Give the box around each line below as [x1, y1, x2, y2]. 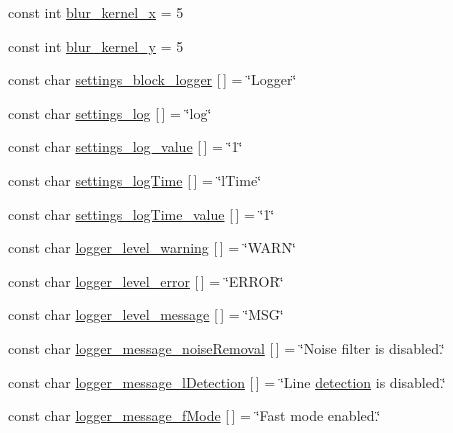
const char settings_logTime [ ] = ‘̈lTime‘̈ [8, 169, 262, 190]
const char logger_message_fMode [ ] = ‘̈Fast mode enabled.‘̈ [8, 405, 381, 426]
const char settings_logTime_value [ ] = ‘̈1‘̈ [8, 203, 275, 224]
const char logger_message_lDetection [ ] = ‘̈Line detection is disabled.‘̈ [8, 371, 446, 392]
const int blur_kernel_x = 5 [8, 2, 184, 22]
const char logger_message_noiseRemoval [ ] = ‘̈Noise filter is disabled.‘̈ [8, 337, 445, 358]
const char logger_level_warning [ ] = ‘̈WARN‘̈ [8, 237, 296, 258]
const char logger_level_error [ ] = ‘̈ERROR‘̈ [8, 270, 284, 291]
